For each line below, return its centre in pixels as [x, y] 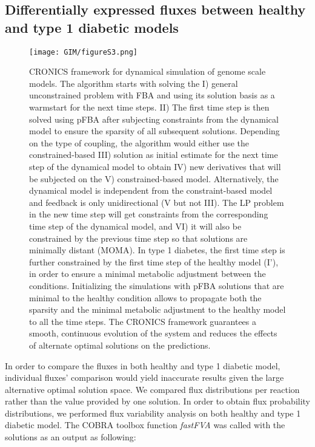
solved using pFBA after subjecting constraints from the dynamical [154, 119]
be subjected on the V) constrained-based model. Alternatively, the [154, 178]
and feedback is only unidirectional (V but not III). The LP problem [157, 202]
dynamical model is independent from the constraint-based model [151, 190]
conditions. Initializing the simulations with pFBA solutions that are [157, 285]
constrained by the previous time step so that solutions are [138, 238]
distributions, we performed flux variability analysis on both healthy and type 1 [153, 413]
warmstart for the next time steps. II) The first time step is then [149, 107]
